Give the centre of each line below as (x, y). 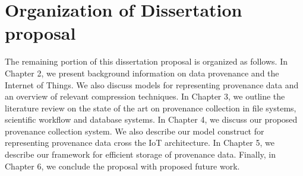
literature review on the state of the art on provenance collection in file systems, (151, 108)
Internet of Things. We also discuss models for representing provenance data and (152, 84)
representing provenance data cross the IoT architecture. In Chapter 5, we (140, 143)
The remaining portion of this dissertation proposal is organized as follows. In (146, 61)
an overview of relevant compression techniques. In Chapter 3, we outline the (145, 96)
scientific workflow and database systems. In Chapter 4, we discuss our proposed (151, 119)
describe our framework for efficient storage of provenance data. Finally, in (141, 154)
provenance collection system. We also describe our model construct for (135, 131)
